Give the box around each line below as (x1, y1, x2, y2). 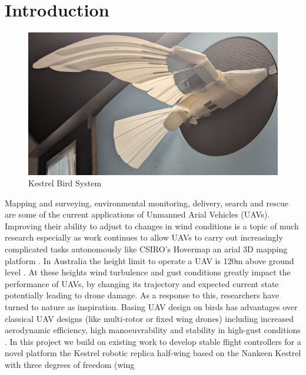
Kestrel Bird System (28, 177, 102, 189)
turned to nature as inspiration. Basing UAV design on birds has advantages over (5, 301, 298, 313)
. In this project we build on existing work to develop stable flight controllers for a (5, 335, 301, 347)
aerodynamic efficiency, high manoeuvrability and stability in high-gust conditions (5, 324, 301, 336)
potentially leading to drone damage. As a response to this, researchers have (5, 289, 280, 301)
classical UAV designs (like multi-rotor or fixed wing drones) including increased (5, 312, 294, 324)
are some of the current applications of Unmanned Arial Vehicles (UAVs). (5, 208, 270, 221)
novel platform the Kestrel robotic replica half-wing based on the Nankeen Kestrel (5, 347, 301, 359)
